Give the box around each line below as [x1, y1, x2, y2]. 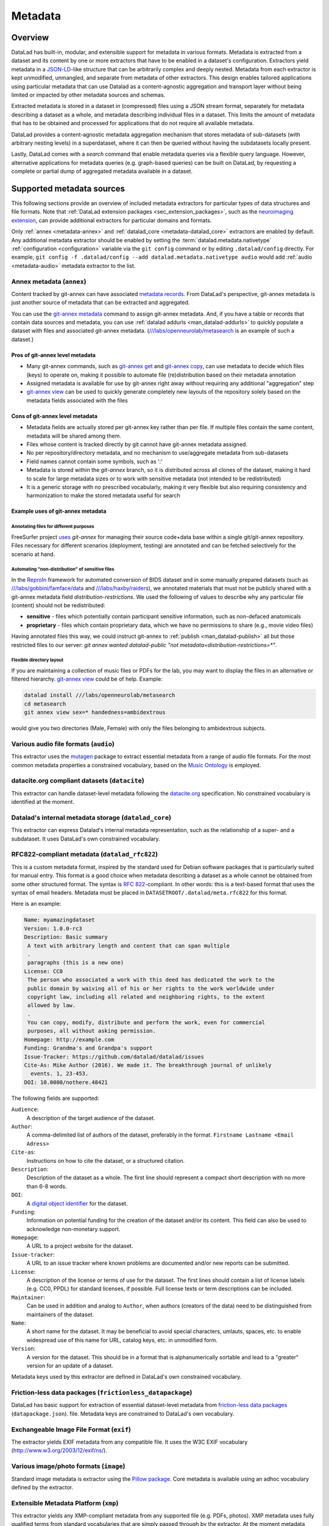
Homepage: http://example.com [24, 1036, 115, 1043]
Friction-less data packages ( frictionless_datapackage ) [11, 1389, 193, 1397]
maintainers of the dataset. [26, 1311, 94, 1318]
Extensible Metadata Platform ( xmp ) [11, 1499, 119, 1507]
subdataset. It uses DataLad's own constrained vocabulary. [11, 835, 161, 842]
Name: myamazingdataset [24, 916, 96, 924]
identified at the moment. [11, 798, 74, 806]
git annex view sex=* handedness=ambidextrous [24, 709, 166, 716]
